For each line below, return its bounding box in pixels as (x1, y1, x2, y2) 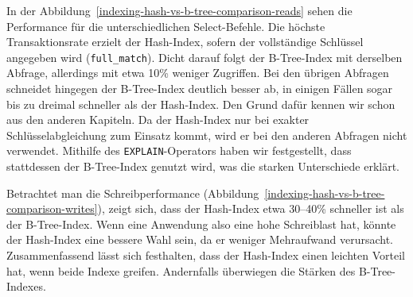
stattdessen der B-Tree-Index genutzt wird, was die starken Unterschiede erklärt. (6, 158, 399, 175)
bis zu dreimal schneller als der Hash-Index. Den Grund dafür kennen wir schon (6, 95, 395, 112)
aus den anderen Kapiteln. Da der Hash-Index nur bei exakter (6, 111, 310, 128)
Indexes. (6, 278, 46, 295)
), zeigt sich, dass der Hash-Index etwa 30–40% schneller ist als (97, 200, 404, 217)
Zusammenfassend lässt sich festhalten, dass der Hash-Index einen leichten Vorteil (6, 247, 405, 264)
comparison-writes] (6, 200, 98, 217)
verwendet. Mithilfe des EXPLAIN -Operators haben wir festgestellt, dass (6, 142, 352, 159)
